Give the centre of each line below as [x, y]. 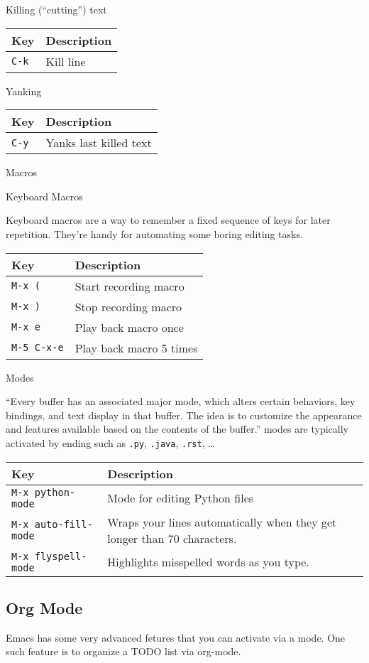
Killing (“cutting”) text [56, 9]
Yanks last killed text [99, 143]
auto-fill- [64, 524]
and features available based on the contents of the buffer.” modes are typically [177, 429]
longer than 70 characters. [172, 538]
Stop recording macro [128, 306]
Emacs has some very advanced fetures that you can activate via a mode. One [176, 637]
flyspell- [61, 556]
